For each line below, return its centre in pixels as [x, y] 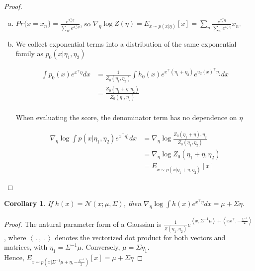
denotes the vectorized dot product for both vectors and [140, 237]
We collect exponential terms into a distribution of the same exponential [126, 43]
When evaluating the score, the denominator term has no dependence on [126, 117]
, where [15, 237]
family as [30, 53]
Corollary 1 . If [28, 203]
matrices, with [26, 247]
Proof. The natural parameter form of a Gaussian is [83, 224]
